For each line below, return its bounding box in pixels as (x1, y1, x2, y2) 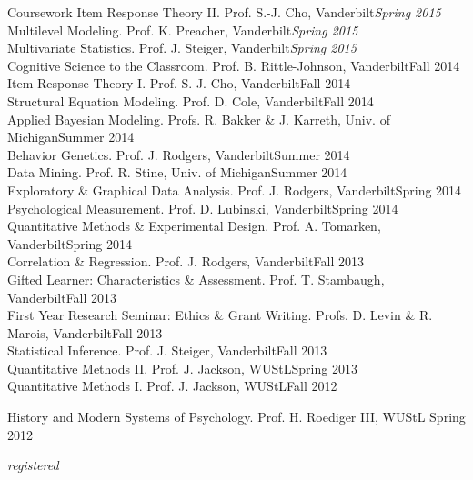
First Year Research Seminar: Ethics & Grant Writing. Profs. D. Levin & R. (7, 305, 433, 325)
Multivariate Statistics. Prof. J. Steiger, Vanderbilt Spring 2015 (7, 38, 357, 57)
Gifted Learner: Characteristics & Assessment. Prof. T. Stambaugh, (7, 269, 385, 288)
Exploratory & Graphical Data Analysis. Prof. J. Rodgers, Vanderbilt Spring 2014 (7, 180, 462, 199)
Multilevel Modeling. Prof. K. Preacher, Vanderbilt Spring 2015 (7, 20, 358, 39)
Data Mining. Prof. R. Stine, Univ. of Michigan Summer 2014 (7, 163, 347, 182)
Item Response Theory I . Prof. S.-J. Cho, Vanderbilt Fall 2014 (7, 74, 351, 93)
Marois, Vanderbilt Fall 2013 (7, 323, 163, 342)
